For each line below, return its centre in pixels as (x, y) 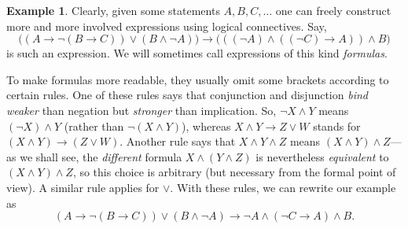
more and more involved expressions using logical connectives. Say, (167, 26)
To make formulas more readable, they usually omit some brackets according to (198, 79)
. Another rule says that (178, 141)
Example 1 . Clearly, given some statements (113, 10)
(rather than (94, 126)
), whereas (206, 126)
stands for (337, 126)
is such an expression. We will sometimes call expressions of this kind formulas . (197, 53)
